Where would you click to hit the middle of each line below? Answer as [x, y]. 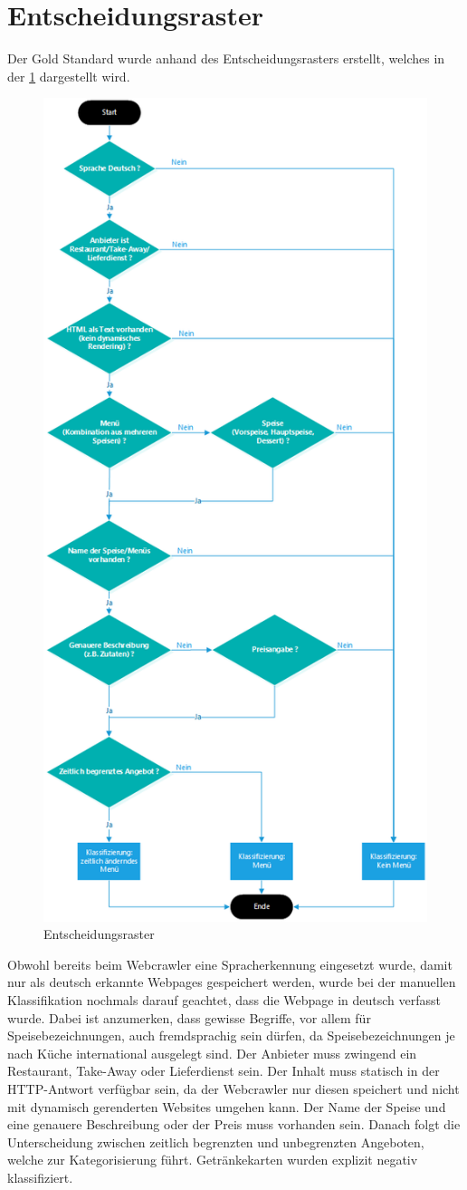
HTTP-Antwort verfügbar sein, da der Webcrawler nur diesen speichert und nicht [233, 1088]
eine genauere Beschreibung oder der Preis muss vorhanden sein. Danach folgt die [234, 1124]
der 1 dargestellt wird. [69, 76]
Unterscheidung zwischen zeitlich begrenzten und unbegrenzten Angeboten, [216, 1142]
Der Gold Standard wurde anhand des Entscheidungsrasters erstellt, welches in [226, 58]
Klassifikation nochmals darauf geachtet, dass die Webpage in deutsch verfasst [224, 1000]
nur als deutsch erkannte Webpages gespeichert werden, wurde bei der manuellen [232, 982]
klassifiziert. [40, 1177]
